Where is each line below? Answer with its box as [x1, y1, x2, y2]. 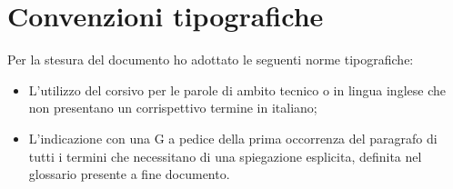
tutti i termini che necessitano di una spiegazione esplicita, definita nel [28, 146, 422, 165]
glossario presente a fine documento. [28, 164, 230, 184]
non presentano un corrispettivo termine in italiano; [28, 98, 317, 117]
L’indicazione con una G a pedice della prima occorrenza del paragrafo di [28, 128, 438, 147]
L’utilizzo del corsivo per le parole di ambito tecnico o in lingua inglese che [28, 80, 446, 99]
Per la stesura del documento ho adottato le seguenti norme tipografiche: [7, 50, 414, 69]
